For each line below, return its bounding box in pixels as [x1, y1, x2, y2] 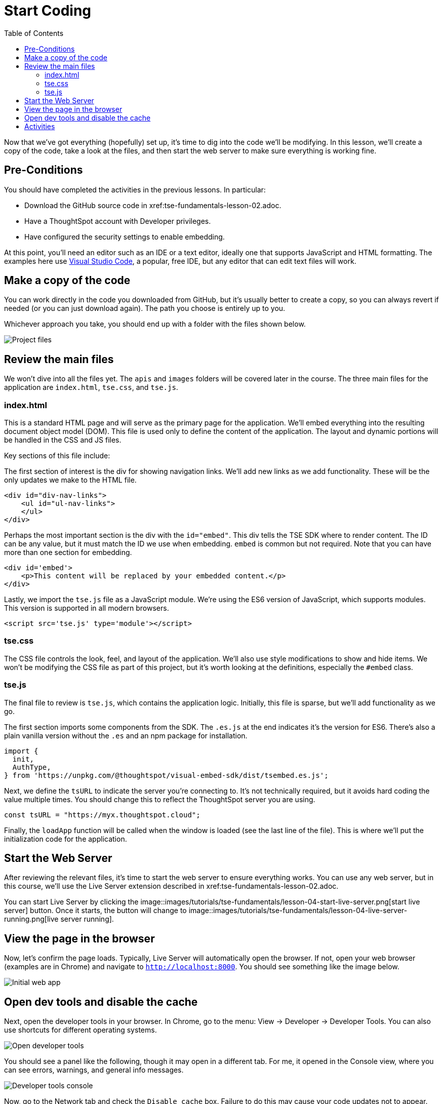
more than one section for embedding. [4, 548, 132, 557]
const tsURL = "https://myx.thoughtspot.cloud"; [4, 810, 200, 819]
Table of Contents [4, 28, 64, 37]
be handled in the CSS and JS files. [4, 436, 122, 445]
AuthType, [12, 763, 51, 771]
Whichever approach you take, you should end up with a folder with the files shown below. [4, 320, 306, 329]
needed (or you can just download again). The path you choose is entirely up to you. [4, 304, 286, 313]
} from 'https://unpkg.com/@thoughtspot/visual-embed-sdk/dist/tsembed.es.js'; [4, 771, 329, 779]
